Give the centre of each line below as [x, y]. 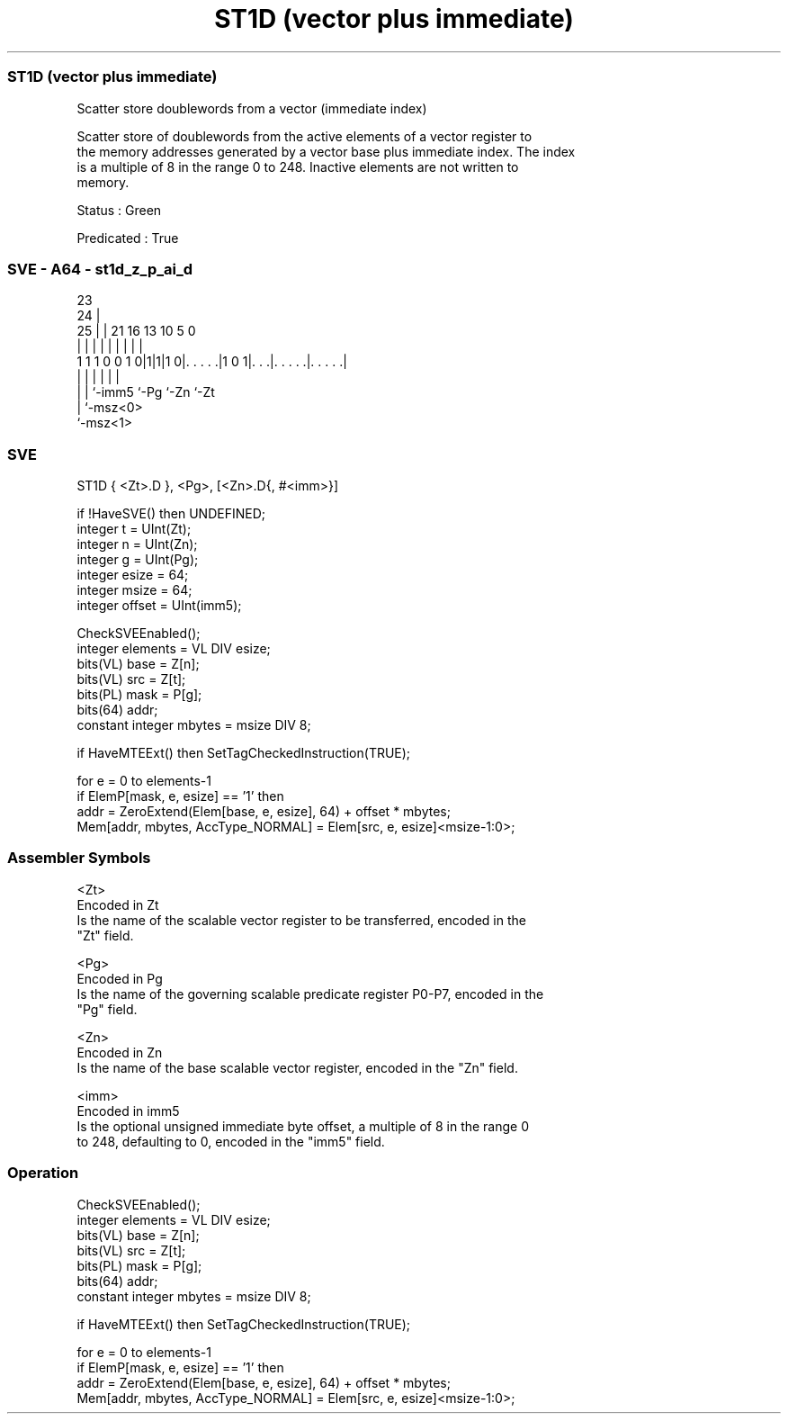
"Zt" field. [105, 935]
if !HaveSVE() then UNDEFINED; [171, 513]
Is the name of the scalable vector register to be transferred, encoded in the [301, 920]
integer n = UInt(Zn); [137, 544]
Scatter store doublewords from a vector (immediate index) [252, 108]
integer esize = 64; [133, 575]
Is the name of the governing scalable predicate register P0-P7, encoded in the [310, 994]
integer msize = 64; [134, 590]
